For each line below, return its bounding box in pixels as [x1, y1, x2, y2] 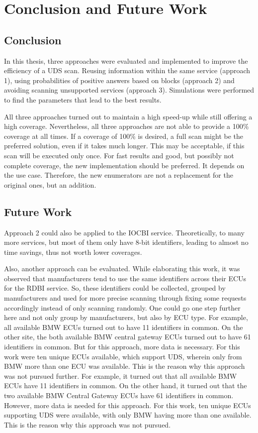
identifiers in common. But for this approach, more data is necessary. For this [4, 341, 240, 352]
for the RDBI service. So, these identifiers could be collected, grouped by [4, 283, 226, 293]
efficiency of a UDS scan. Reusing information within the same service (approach [4, 65, 251, 76]
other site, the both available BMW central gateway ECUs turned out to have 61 [4, 331, 251, 342]
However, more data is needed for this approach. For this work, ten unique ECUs [4, 400, 251, 410]
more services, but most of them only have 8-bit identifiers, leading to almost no [4, 237, 249, 247]
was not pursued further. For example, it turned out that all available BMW [4, 370, 237, 381]
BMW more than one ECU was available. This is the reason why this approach [4, 361, 245, 371]
